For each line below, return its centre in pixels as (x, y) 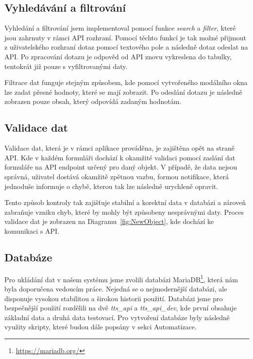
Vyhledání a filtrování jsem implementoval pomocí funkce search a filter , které (120, 28)
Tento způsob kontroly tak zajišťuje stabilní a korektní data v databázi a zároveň (125, 202)
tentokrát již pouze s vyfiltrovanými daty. (66, 66)
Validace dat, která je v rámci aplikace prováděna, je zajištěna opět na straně (119, 148)
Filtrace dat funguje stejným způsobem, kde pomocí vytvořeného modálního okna (126, 82)
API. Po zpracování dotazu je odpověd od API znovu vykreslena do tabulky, (118, 56)
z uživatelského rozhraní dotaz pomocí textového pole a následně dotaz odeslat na (126, 47)
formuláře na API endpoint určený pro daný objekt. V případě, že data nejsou (121, 167)
